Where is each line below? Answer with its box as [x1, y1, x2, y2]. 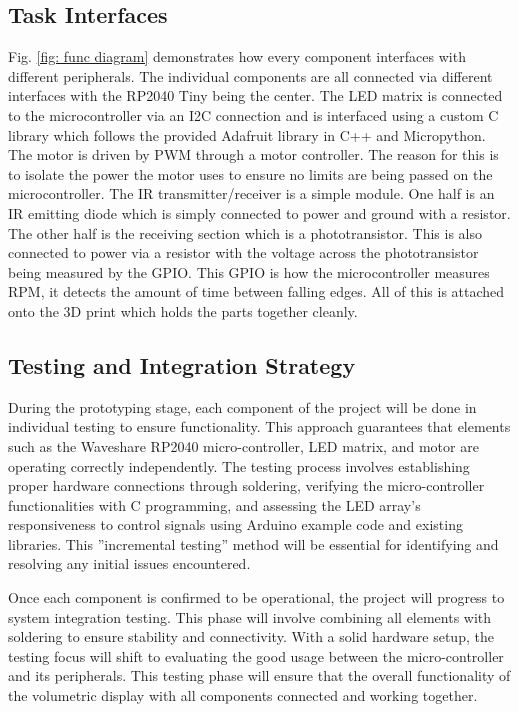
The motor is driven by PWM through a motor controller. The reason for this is [8, 144, 499, 165]
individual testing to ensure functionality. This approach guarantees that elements [8, 416, 511, 437]
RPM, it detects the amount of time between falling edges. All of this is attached [8, 281, 505, 302]
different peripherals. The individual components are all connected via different [8, 65, 493, 86]
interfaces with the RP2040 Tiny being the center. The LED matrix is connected [8, 85, 503, 106]
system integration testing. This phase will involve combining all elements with [8, 606, 492, 627]
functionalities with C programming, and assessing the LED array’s [8, 494, 421, 515]
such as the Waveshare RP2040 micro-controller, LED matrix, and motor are [8, 435, 479, 456]
